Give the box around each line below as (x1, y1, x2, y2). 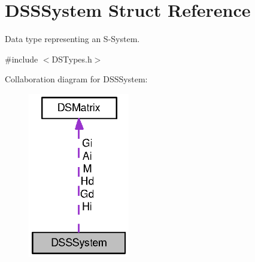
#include (5, 52, 38, 65)
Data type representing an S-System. (5, 32, 140, 45)
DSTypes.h (51, 52, 92, 65)
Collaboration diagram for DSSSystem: (5, 73, 148, 85)
